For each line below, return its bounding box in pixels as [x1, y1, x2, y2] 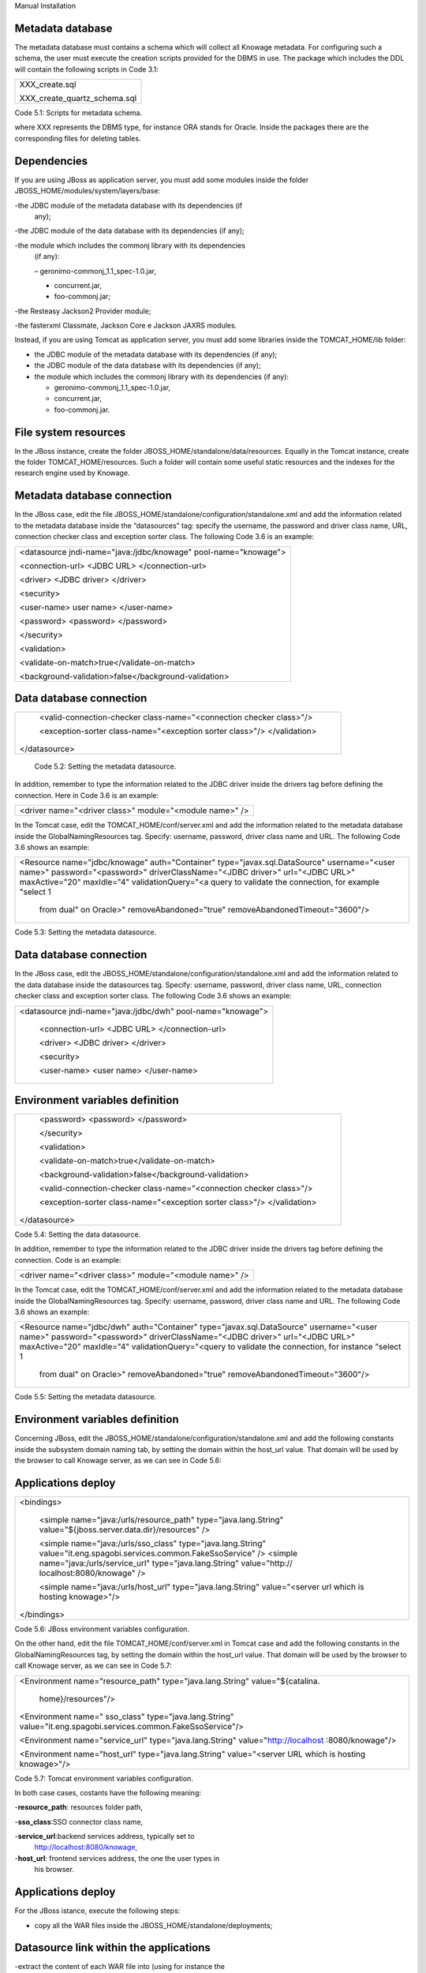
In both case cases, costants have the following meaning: [14, 1788, 201, 1797]
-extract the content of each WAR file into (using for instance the [14, 1962, 225, 1971]
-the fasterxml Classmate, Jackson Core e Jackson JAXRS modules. [14, 320, 237, 331]
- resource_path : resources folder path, [14, 1803, 144, 1812]
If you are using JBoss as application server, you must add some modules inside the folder [14, 174, 309, 185]
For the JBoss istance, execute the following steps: [14, 1906, 181, 1915]
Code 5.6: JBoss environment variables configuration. [14, 1624, 189, 1634]
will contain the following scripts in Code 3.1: [14, 64, 159, 74]
